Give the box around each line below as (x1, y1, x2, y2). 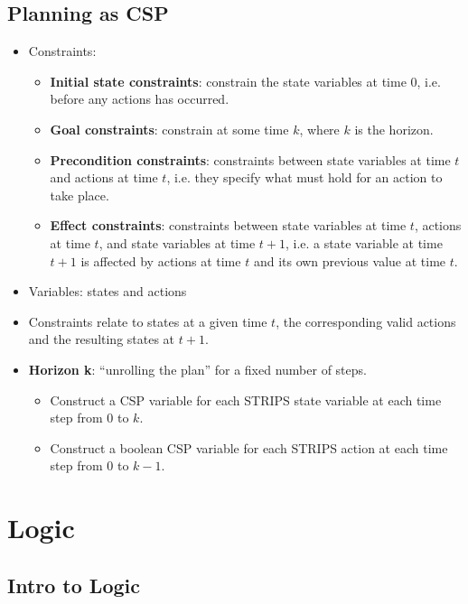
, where (299, 119, 340, 138)
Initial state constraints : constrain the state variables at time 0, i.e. (50, 71, 441, 90)
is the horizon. (354, 119, 434, 138)
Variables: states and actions (28, 282, 187, 301)
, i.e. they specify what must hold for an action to (166, 168, 443, 187)
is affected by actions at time (80, 251, 241, 270)
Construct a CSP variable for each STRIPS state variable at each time (50, 390, 442, 409)
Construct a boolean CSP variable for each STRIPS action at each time (50, 438, 448, 457)
